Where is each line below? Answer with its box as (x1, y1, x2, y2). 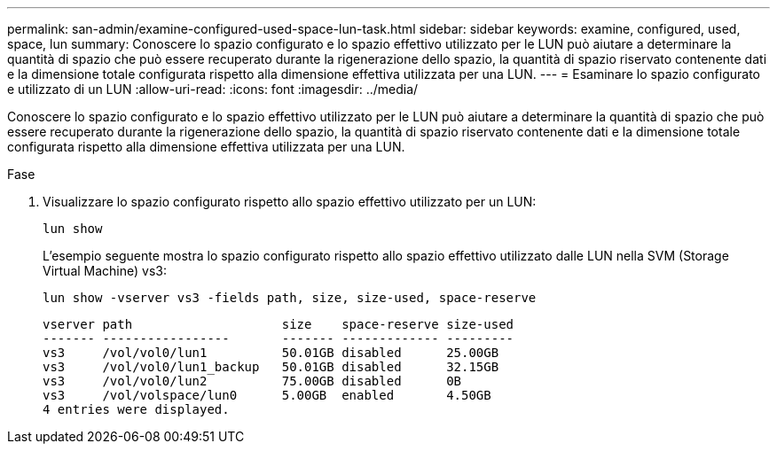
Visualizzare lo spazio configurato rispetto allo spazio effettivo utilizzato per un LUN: (43, 194, 537, 209)
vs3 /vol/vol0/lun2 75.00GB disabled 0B (43, 374, 462, 388)
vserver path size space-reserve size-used (43, 317, 514, 331)
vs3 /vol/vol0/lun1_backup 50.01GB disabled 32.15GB (43, 360, 499, 374)
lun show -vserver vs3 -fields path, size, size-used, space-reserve (43, 291, 537, 305)
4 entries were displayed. (43, 402, 230, 416)
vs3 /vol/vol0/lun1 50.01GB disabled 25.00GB (43, 346, 499, 360)
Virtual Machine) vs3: (43, 263, 168, 278)
